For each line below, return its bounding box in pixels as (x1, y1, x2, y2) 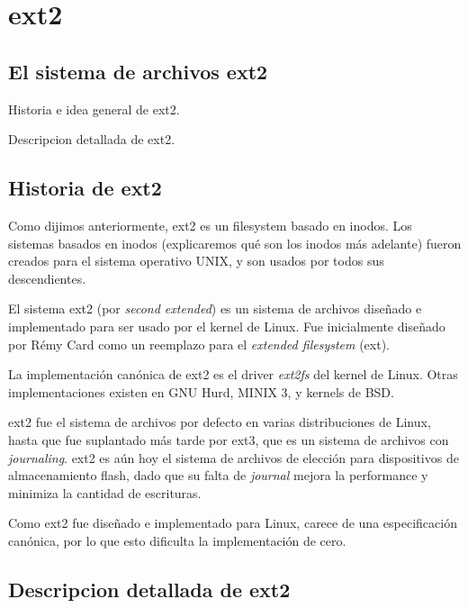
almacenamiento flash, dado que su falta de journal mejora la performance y (8, 466, 428, 485)
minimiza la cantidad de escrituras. (8, 483, 202, 502)
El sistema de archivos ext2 (8, 57, 268, 85)
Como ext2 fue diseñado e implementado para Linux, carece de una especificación (8, 513, 457, 532)
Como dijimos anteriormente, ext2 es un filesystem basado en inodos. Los (8, 215, 412, 234)
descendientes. (8, 268, 86, 287)
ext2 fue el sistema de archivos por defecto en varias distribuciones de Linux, (8, 413, 431, 431)
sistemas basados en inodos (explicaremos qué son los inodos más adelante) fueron (8, 233, 462, 252)
